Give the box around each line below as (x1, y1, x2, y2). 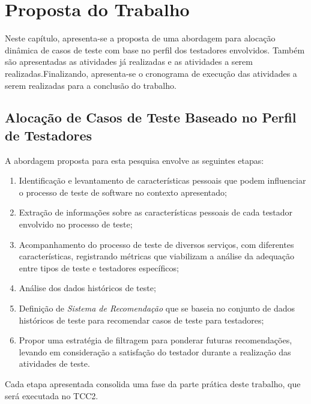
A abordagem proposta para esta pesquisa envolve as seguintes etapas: (5, 154, 264, 166)
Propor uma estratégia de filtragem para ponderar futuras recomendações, (19, 334, 292, 346)
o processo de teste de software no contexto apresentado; (19, 185, 227, 198)
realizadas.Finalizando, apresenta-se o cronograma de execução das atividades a (5, 67, 297, 79)
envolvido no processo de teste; (19, 218, 133, 231)
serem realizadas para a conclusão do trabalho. (5, 79, 177, 91)
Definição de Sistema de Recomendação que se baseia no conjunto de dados (19, 302, 295, 315)
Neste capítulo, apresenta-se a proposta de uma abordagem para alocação (5, 32, 276, 44)
